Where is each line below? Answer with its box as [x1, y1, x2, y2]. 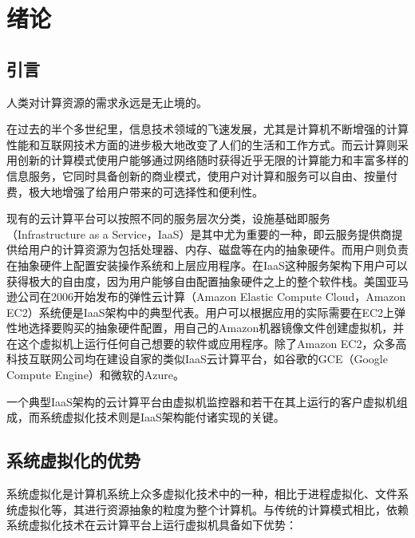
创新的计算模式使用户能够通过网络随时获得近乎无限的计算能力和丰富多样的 [17, 152, 409, 168]
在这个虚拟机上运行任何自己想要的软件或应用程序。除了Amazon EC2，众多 [6, 334, 396, 351]
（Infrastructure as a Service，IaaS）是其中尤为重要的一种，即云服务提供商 [6, 225, 392, 242]
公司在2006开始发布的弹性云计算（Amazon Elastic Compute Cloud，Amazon [17, 288, 406, 305]
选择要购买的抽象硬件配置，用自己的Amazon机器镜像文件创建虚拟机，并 [28, 319, 405, 336]
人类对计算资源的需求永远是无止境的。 [6, 93, 207, 110]
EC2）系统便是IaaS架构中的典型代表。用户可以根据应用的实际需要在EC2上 [6, 303, 395, 320]
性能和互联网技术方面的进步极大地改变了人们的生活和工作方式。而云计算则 [6, 136, 397, 152]
